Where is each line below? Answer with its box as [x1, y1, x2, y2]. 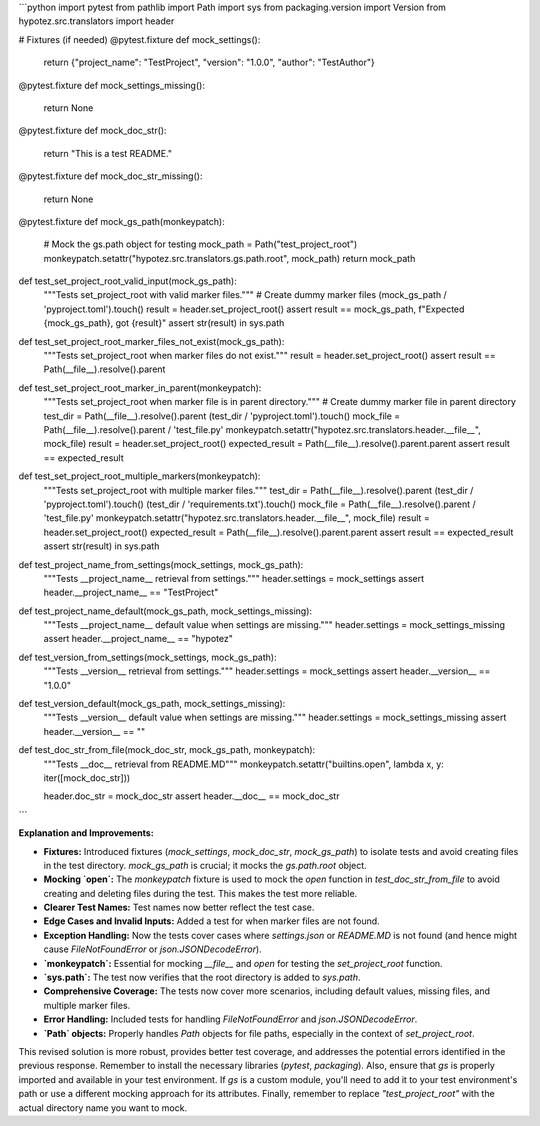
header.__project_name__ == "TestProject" [43, 586, 219, 599]
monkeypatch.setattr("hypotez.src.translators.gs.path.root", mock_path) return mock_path [43, 252, 416, 264]
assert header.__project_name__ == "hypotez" [43, 633, 234, 645]
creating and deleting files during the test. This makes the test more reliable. [43, 887, 358, 899]
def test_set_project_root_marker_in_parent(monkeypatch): [18, 381, 262, 394]
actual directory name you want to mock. [18, 1101, 188, 1114]
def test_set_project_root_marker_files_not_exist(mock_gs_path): [18, 335, 285, 347]
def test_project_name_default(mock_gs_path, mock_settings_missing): [18, 605, 313, 617]
